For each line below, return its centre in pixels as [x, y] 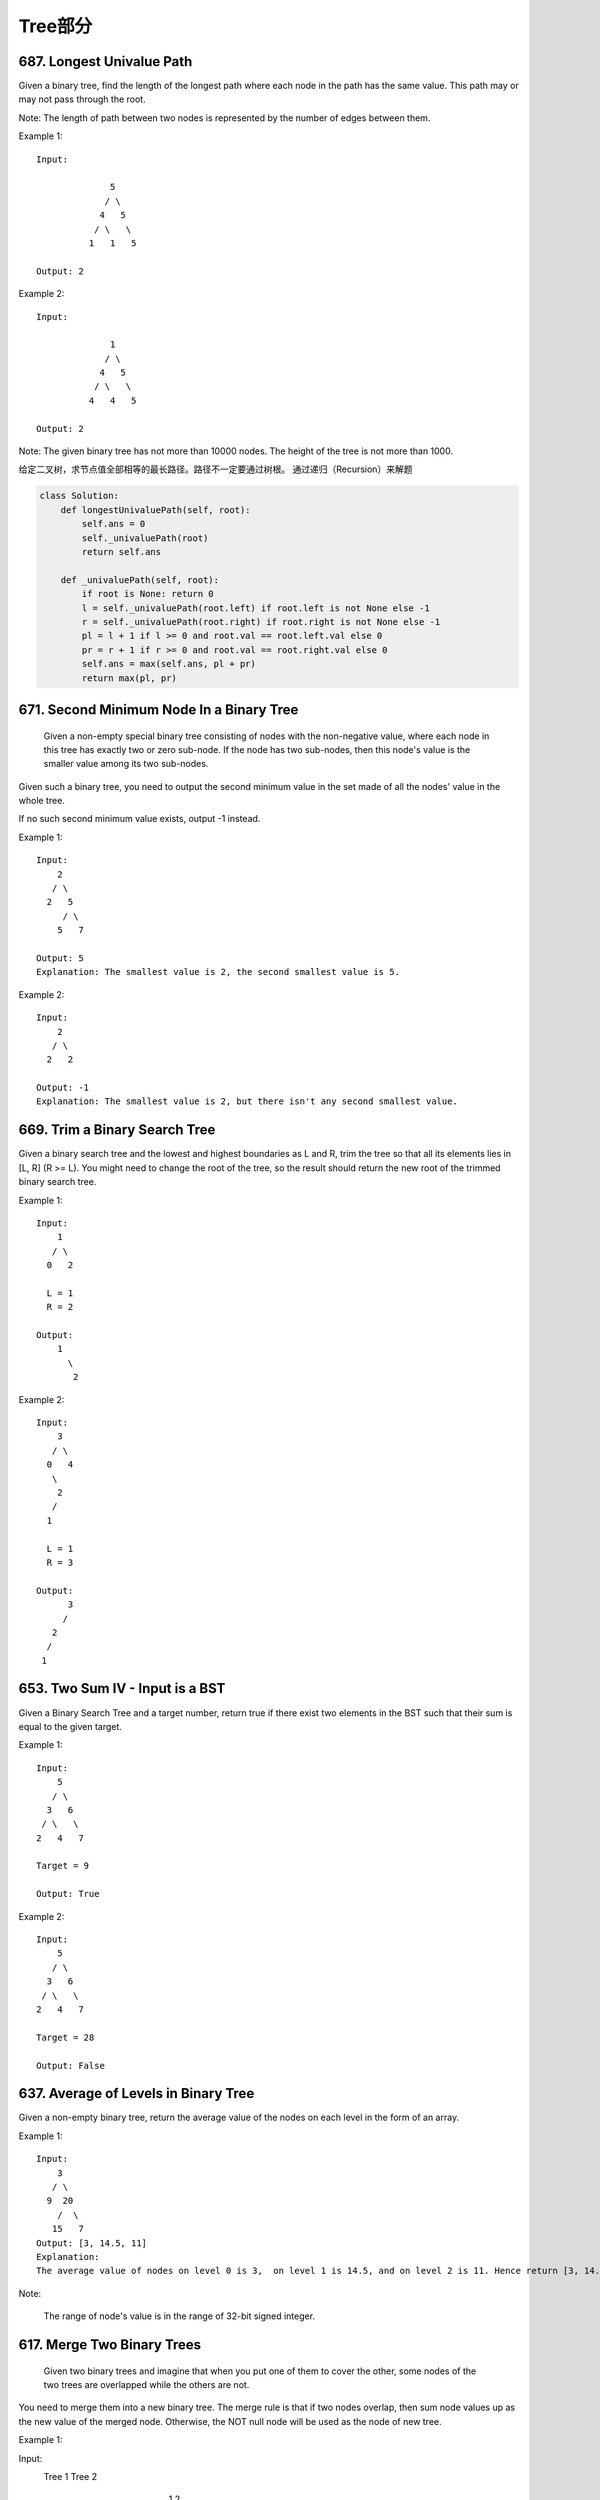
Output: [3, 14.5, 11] [92, 2243]
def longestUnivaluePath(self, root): [155, 509]
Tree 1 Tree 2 [70, 2476]
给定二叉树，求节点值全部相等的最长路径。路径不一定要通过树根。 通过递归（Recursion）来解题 [215, 469]
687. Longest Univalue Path [105, 61]
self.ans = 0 [113, 524]
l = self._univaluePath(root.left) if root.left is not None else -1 [255, 608]
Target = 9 [63, 1866]
